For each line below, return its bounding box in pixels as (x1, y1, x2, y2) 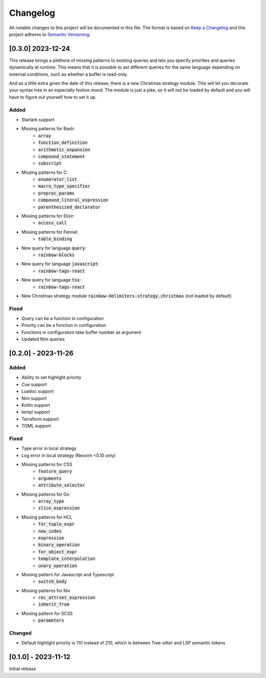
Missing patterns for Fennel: (21, 229, 79, 235)
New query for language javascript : (21, 261, 100, 267)
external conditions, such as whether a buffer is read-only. (9, 71, 128, 77)
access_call (38, 220, 67, 226)
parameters (38, 618, 65, 623)
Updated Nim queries (21, 336, 65, 342)
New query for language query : (21, 245, 86, 251)
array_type (38, 499, 65, 504)
